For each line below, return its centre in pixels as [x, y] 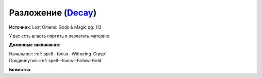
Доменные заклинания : [34, 45]
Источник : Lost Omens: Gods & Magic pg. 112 [55, 27]
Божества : [20, 69]
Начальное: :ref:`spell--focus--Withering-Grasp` [58, 54]
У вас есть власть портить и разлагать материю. [60, 36]
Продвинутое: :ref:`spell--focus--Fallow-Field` [56, 61]
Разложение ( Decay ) [53, 13]
